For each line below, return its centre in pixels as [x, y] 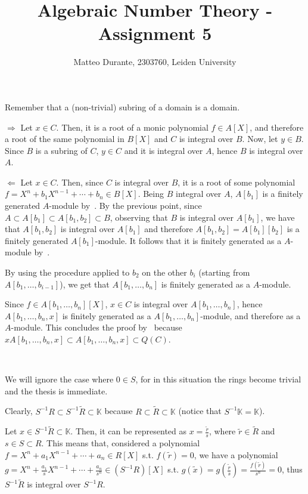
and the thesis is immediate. [56, 390]
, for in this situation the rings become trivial [218, 379]
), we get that [85, 284]
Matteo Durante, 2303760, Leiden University [155, 62]
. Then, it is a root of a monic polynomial [132, 127]
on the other [164, 272]
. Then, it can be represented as [128, 431]
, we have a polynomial [236, 454]
